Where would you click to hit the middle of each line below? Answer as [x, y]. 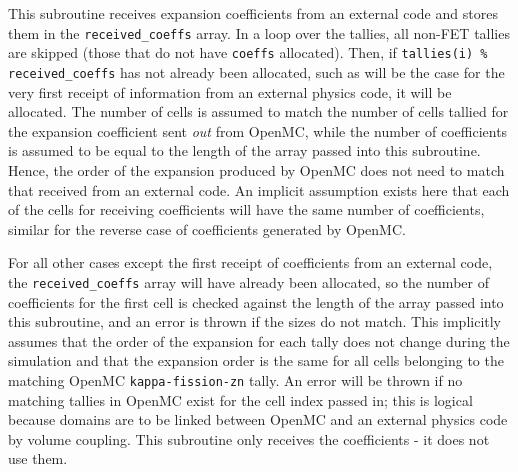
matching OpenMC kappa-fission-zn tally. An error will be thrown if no [235, 379]
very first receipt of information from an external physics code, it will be [230, 91]
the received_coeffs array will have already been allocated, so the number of [248, 281]
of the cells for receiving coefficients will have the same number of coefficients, [246, 209]
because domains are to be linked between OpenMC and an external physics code [258, 419]
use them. [38, 458]
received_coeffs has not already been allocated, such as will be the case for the [256, 71]
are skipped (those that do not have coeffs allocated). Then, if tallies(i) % [248, 52]
